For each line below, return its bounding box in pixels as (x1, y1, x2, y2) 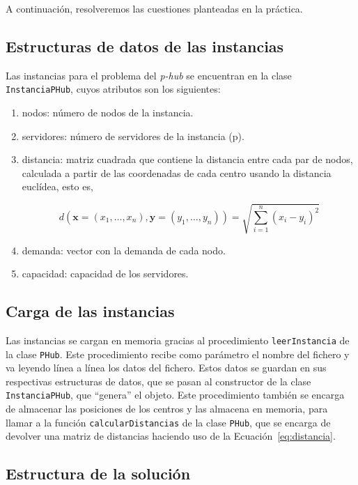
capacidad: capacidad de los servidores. (22, 266, 189, 281)
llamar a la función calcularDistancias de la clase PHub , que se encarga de (6, 415, 331, 429)
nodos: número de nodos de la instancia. (22, 105, 194, 120)
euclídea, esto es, (22, 179, 93, 194)
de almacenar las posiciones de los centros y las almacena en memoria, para (6, 401, 328, 416)
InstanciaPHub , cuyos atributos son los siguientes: (6, 82, 221, 96)
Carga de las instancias (6, 300, 175, 322)
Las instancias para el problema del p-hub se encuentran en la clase (6, 68, 292, 82)
